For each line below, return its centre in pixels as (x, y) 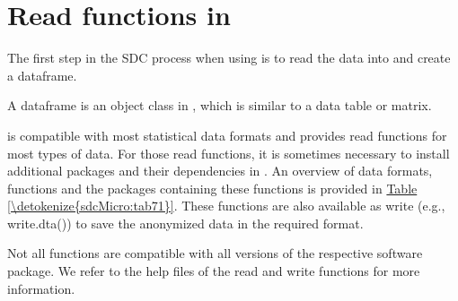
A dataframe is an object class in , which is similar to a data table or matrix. (220, 105)
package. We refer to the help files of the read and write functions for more (214, 271)
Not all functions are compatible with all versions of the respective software (215, 253)
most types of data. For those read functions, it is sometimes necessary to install (229, 153)
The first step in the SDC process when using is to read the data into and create (229, 58)
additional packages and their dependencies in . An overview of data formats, (220, 171)
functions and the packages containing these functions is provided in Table (212, 188)
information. (41, 288)
